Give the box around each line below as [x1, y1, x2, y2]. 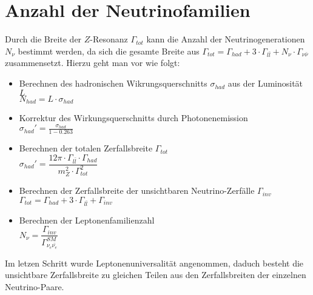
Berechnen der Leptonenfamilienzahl [19, 213, 155, 226]
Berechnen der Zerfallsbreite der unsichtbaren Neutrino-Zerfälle [19, 184, 255, 197]
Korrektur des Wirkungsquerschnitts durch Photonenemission [19, 111, 248, 124]
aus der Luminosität [227, 77, 303, 90]
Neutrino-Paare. [5, 280, 64, 293]
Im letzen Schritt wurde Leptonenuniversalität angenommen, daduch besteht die [5, 256, 304, 269]
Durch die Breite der [5, 33, 82, 45]
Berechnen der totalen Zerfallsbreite [19, 142, 153, 154]
